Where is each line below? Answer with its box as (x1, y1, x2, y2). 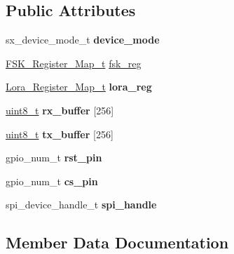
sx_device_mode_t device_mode (6, 32, 160, 47)
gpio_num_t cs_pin (6, 173, 98, 188)
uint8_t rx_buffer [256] (6, 102, 114, 117)
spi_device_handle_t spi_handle (6, 197, 157, 212)
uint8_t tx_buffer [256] (6, 126, 113, 141)
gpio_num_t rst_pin (6, 150, 102, 165)
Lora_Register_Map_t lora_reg (6, 79, 152, 94)
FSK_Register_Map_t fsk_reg (6, 55, 142, 70)
